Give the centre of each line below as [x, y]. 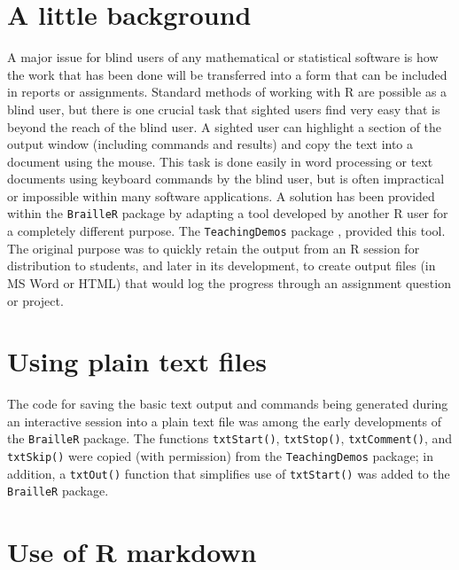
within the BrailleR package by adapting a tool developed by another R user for [228, 213]
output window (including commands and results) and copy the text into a [210, 144]
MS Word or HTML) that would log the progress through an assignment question [229, 282]
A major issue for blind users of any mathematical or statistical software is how [223, 57]
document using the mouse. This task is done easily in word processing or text [220, 161]
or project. [35, 300]
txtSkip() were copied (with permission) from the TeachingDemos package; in [220, 456]
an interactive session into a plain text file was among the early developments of [225, 421]
